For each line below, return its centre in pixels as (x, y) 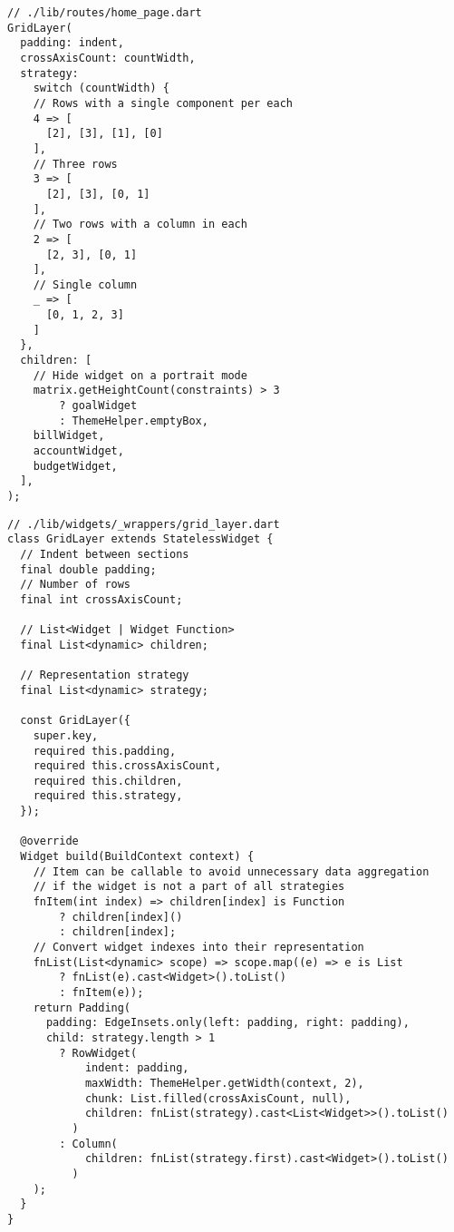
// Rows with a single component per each (163, 103)
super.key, (66, 735)
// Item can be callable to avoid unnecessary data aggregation (231, 871)
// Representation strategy (105, 675)
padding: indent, (72, 43)
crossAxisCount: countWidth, (108, 58)
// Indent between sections (105, 554)
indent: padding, (137, 1068)
